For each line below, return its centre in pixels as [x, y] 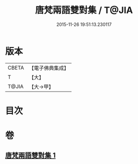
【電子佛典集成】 [49, 68]
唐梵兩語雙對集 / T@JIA [84, 10]
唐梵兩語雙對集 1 [30, 155]
